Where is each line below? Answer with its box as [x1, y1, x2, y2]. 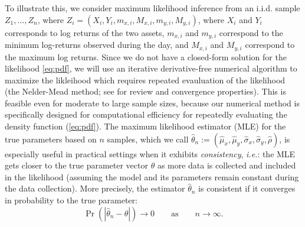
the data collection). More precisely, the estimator [5, 182, 185, 194]
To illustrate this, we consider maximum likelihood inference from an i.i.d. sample [5, 2, 300, 14]
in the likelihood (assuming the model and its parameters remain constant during [5, 170, 299, 183]
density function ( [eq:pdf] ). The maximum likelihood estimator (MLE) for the [5, 120, 286, 132]
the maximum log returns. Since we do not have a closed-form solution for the [5, 50, 287, 63]
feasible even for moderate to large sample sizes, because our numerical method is [5, 96, 300, 109]
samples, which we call [107, 132, 189, 145]
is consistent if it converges [198, 182, 296, 194]
